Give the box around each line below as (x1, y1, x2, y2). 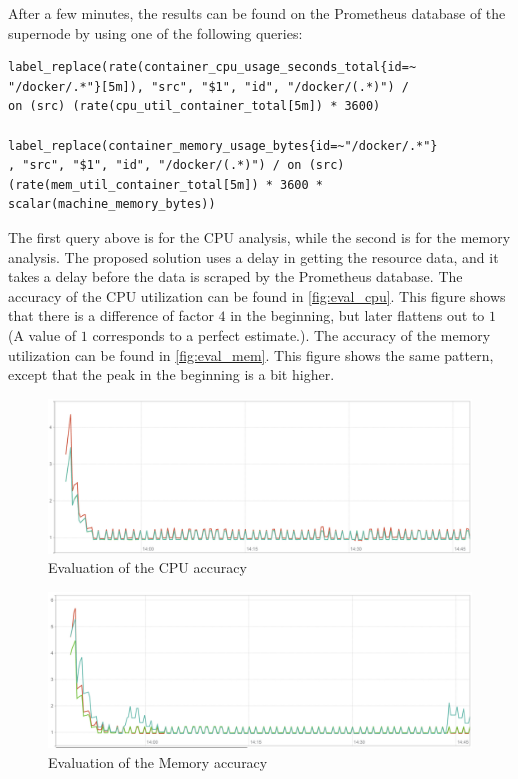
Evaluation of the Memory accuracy (48, 751, 268, 772)
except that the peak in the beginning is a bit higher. (8, 364, 335, 385)
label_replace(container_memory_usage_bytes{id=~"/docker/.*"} (8, 138, 438, 153)
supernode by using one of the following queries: (8, 22, 303, 43)
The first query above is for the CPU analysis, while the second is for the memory (8, 226, 511, 247)
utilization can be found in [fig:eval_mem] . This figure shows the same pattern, (8, 344, 494, 365)
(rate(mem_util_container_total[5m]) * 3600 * (8, 177, 323, 192)
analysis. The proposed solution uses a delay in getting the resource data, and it (8, 246, 499, 267)
